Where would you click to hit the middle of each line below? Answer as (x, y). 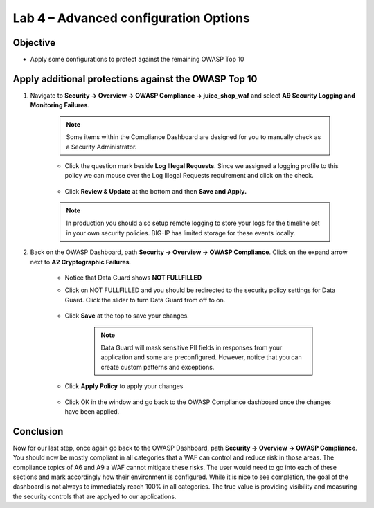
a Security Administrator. (101, 147)
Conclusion (38, 432)
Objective (34, 43)
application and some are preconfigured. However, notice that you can (201, 357)
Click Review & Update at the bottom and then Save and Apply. (156, 191)
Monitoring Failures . (60, 105)
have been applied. (92, 411)
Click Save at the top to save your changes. (127, 316)
